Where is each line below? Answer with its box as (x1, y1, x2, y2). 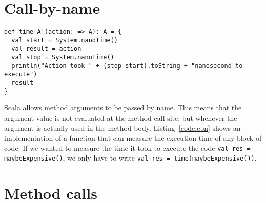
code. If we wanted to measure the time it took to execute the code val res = (4, 142, 251, 153)
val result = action (11, 45, 81, 53)
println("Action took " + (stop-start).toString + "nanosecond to (11, 62, 243, 70)
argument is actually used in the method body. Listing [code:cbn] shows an (4, 122, 241, 133)
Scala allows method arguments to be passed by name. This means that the (4, 102, 242, 113)
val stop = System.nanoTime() (11, 54, 114, 61)
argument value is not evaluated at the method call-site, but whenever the (4, 112, 237, 123)
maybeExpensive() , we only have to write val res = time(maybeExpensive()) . (4, 152, 257, 163)
